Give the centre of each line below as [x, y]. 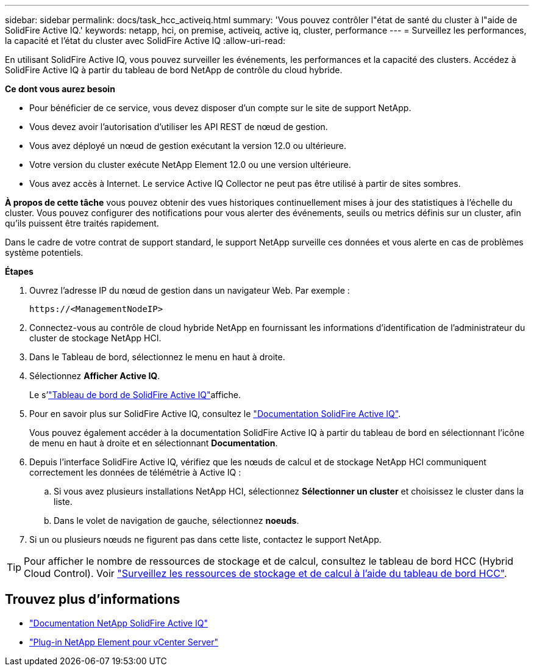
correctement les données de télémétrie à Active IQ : [135, 472]
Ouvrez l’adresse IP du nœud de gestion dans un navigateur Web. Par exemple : [190, 290]
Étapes [19, 271]
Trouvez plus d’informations [93, 600]
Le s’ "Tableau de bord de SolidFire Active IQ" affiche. [135, 395]
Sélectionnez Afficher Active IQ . [95, 376]
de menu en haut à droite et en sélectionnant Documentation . [154, 443]
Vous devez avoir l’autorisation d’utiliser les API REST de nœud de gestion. [179, 127]
